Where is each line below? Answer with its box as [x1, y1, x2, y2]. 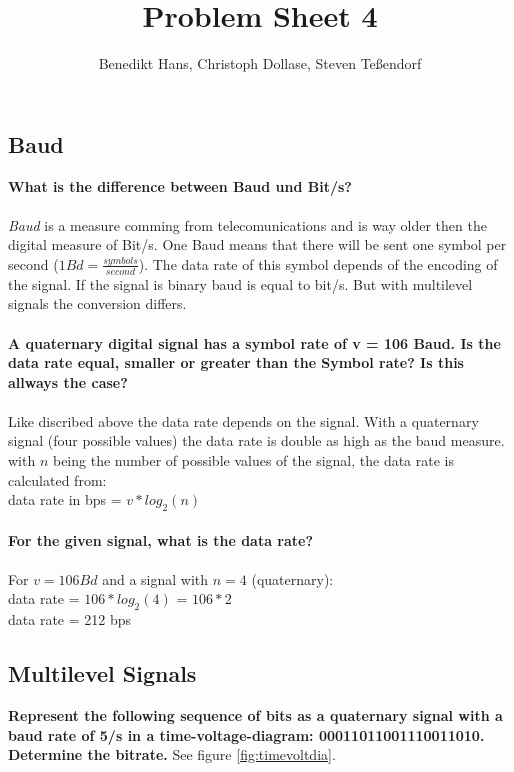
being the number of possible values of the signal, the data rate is [52, 450, 454, 471]
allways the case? [8, 371, 128, 392]
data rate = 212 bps [8, 609, 132, 630]
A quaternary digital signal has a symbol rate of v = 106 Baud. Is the [8, 332, 501, 353]
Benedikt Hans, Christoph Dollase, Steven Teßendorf [98, 53, 422, 74]
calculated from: [8, 469, 107, 490]
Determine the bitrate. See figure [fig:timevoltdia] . [8, 744, 336, 765]
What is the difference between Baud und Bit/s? [8, 175, 352, 196]
